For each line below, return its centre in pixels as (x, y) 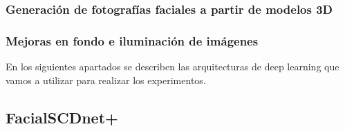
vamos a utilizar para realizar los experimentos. (106, 80)
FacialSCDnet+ (62, 117)
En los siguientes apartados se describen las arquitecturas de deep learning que (172, 67)
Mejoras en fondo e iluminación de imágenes (132, 40)
